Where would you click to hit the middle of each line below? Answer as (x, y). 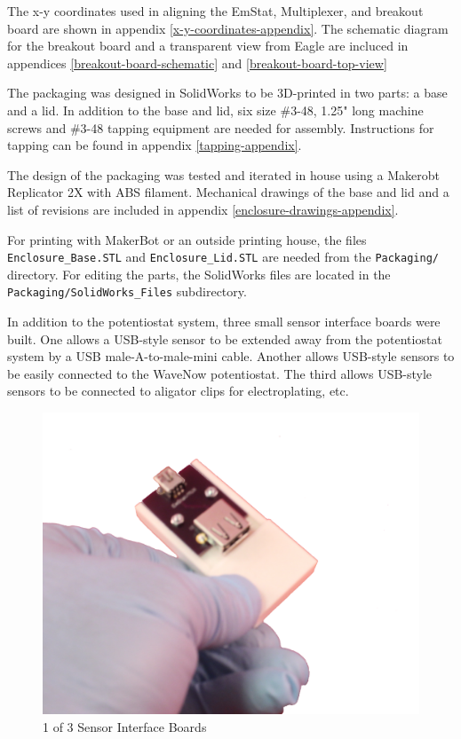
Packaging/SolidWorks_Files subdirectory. (127, 291)
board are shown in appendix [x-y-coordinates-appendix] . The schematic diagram (228, 28)
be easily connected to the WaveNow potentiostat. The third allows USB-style (220, 373)
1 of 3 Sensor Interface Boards (125, 726)
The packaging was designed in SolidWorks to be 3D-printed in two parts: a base (227, 93)
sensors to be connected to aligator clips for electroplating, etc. (178, 391)
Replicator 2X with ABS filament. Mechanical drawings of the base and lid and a (228, 192)
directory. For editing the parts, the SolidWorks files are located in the (199, 274)
